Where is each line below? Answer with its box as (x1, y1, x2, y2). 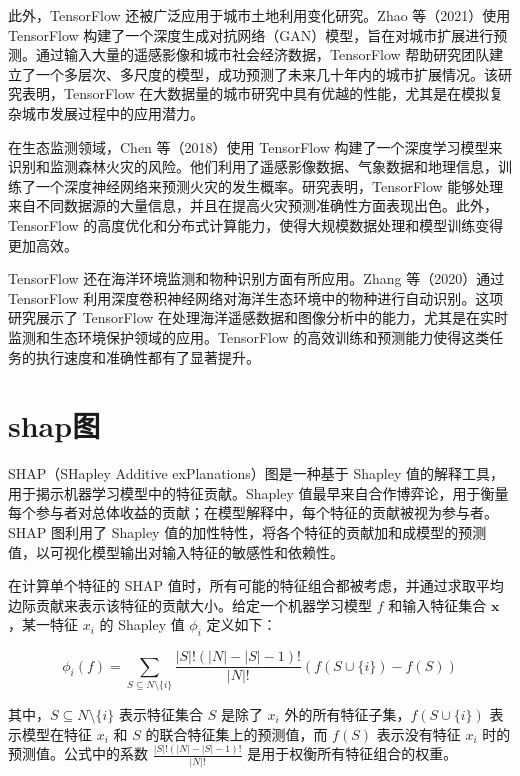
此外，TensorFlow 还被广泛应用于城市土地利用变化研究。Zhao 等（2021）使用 (8, 5, 511, 25)
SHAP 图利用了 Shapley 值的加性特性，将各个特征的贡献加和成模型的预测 (8, 522, 487, 542)
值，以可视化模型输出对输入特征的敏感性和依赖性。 (8, 541, 344, 562)
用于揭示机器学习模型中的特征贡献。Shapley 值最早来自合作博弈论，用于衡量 (8, 482, 509, 503)
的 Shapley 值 (99, 614, 185, 635)
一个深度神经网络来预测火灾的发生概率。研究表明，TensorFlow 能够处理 (35, 175, 504, 196)
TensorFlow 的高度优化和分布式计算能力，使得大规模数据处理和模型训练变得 (8, 214, 504, 235)
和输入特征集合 (388, 594, 487, 615)
